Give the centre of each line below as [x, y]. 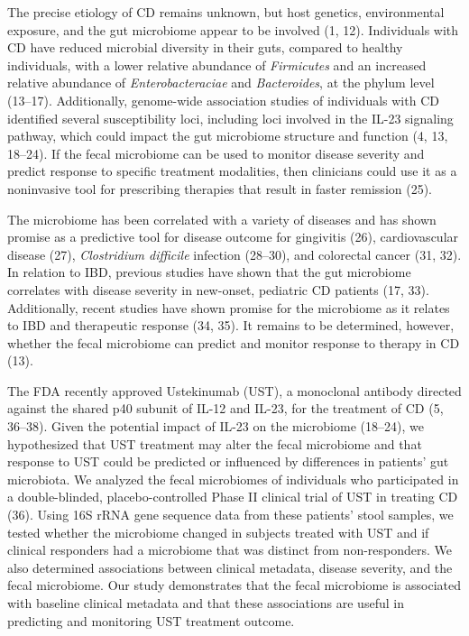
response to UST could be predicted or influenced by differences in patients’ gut [228, 461]
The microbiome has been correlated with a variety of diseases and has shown [222, 219]
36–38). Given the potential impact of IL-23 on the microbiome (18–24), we [216, 426]
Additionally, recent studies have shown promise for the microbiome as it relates [229, 307]
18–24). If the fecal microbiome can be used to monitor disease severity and [216, 153]
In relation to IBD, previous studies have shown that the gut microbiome [209, 272]
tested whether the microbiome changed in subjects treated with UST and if [218, 532]
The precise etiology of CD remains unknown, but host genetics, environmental [226, 12]
